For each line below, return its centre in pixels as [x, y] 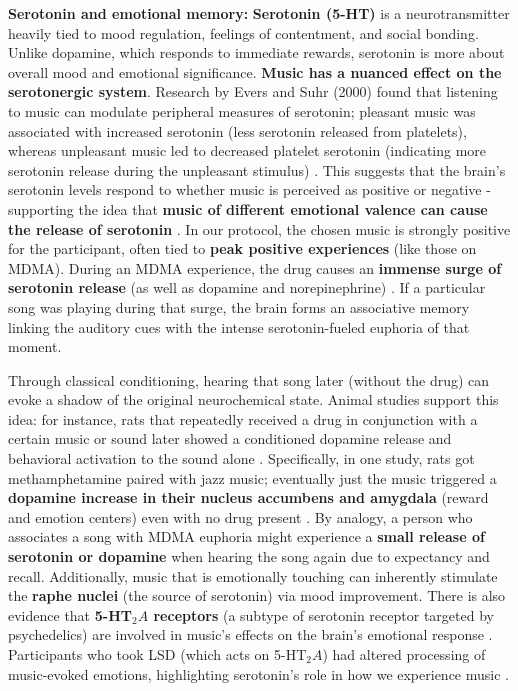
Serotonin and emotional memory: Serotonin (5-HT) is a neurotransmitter [259, 13]
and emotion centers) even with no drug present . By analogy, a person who [240, 516]
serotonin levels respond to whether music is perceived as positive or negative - [249, 189]
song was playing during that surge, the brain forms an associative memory [239, 306]
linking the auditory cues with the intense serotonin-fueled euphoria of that [239, 326]
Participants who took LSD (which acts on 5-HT [157, 654]
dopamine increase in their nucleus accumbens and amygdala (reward [248, 497]
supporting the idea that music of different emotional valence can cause [248, 208]
